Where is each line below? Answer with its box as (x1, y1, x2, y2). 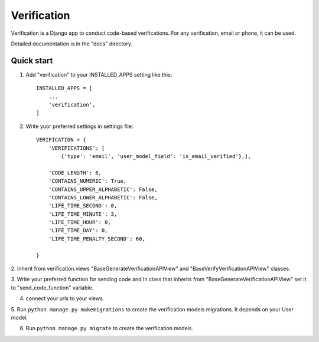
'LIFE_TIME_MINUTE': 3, (48, 211, 118, 218)
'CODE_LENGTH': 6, (48, 169, 102, 176)
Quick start (11, 55, 53, 65)
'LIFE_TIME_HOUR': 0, (48, 219, 112, 226)
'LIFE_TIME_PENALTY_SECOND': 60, (48, 235, 146, 242)
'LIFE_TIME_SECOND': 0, (48, 202, 118, 209)
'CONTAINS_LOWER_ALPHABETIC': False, (48, 194, 158, 200)
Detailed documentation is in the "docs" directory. (11, 40, 133, 47)
